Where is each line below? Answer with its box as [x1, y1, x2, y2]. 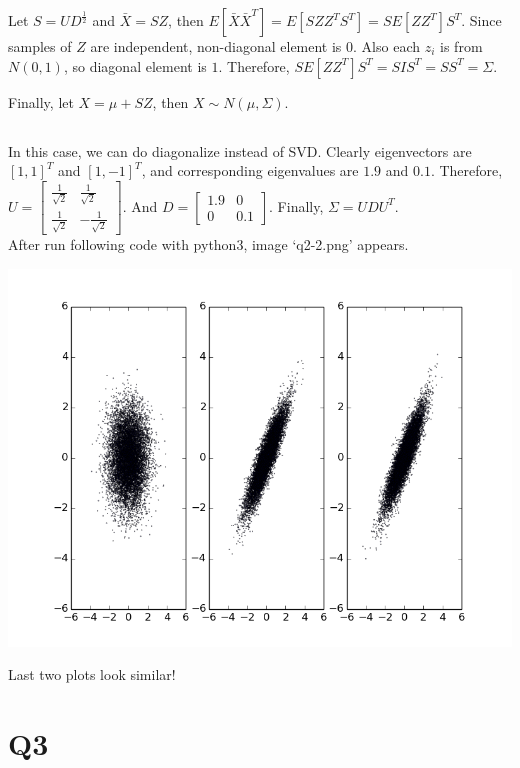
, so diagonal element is [63, 55, 207, 76]
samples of [8, 36, 72, 56]
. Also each [353, 36, 421, 56]
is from [440, 36, 483, 56]
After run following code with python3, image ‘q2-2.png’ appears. [8, 234, 409, 255]
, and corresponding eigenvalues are [141, 160, 359, 181]
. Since [461, 10, 502, 30]
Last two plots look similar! [8, 664, 176, 685]
